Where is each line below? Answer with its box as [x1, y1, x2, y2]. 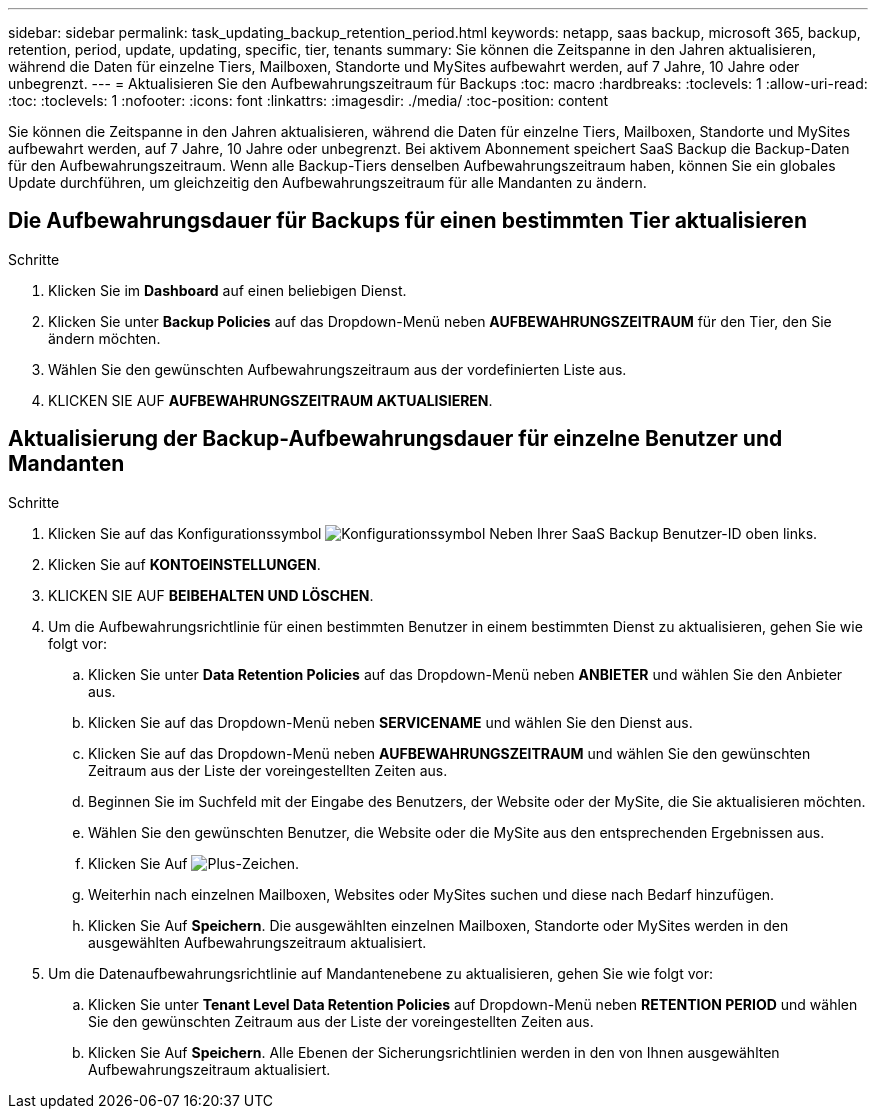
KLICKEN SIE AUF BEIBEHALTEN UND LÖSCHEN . [48, 586, 374, 604]
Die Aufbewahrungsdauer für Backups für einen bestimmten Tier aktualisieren [8, 208, 807, 234]
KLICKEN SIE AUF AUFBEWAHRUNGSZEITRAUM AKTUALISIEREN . [48, 391, 493, 409]
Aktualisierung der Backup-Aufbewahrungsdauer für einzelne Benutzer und [8, 426, 783, 452]
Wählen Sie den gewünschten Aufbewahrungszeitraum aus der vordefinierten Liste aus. [48, 360, 627, 378]
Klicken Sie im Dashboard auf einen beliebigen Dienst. [48, 281, 407, 299]
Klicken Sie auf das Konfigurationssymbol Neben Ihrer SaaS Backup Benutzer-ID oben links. [48, 524, 818, 542]
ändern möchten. [48, 329, 161, 347]
